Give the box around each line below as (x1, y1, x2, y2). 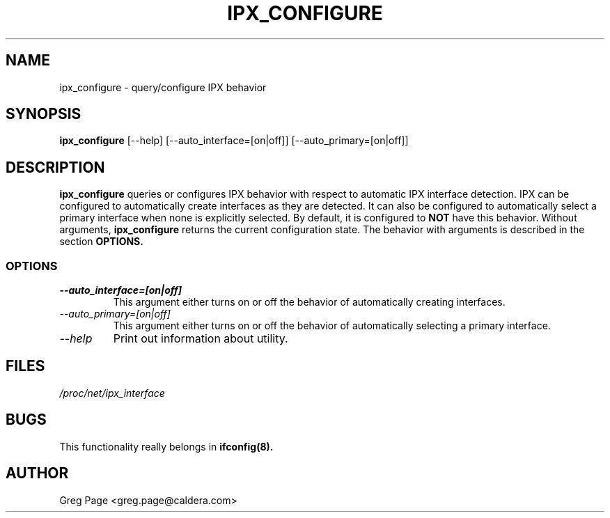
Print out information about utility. (113, 331, 288, 346)
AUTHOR (6, 464, 69, 482)
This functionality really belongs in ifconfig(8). (59, 440, 274, 453)
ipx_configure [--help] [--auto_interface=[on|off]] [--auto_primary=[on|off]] (59, 134, 409, 147)
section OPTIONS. (59, 235, 143, 248)
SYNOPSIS (6, 105, 81, 123)
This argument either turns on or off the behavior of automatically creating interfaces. (113, 296, 506, 308)
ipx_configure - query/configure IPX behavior (59, 81, 267, 93)
